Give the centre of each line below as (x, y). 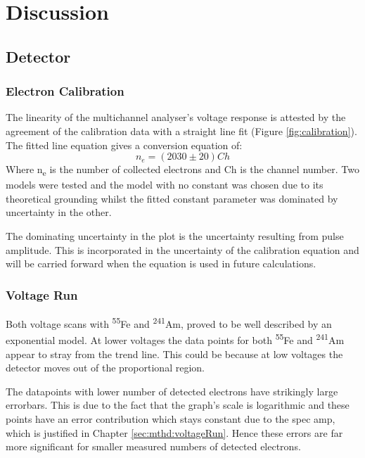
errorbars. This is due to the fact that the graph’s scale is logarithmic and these (178, 405)
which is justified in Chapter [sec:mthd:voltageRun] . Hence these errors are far (174, 432)
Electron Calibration (65, 91)
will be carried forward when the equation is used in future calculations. (161, 263)
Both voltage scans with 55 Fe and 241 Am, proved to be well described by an (169, 323)
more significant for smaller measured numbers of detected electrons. (153, 446)
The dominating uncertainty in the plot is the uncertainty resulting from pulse (175, 236)
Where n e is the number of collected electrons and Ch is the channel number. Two (182, 170)
